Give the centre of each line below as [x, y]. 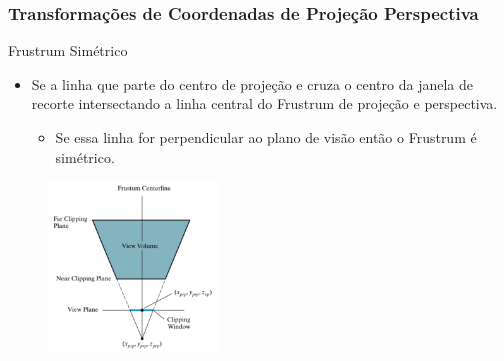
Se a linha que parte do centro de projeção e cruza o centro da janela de [252, 83]
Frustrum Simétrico [68, 50]
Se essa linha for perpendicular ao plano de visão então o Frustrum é [266, 137]
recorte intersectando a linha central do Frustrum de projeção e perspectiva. [264, 103]
